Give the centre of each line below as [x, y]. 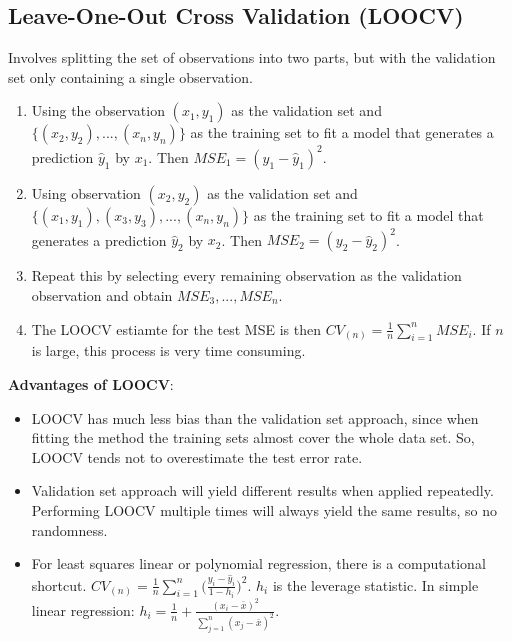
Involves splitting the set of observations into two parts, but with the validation [252, 57]
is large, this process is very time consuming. [168, 350]
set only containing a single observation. [130, 76]
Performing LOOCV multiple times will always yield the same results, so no [264, 509]
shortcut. [59, 584]
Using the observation [98, 110]
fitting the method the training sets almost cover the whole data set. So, [253, 437]
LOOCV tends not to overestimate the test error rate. [197, 456]
